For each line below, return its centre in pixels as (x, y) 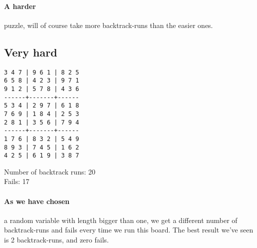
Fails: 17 (17, 181)
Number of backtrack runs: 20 (50, 171)
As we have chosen (37, 201)
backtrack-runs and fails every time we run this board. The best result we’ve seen (129, 230)
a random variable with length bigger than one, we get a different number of (121, 220)
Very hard (31, 52)
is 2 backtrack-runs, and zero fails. (56, 239)
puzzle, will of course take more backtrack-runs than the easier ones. (109, 25)
